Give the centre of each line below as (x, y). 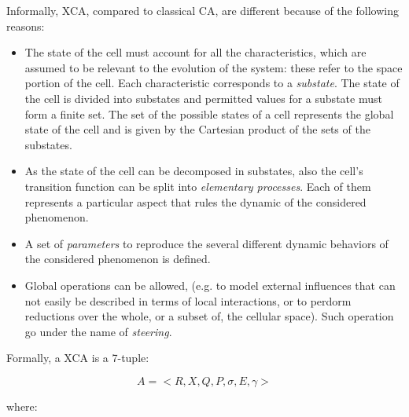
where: (22, 406)
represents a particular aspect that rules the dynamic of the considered (195, 201)
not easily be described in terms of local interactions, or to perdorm (188, 300)
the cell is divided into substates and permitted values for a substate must (203, 98)
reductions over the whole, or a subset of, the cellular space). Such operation (209, 316)
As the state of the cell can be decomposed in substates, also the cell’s (194, 171)
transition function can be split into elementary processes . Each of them (198, 186)
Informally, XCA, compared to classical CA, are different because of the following (203, 10)
